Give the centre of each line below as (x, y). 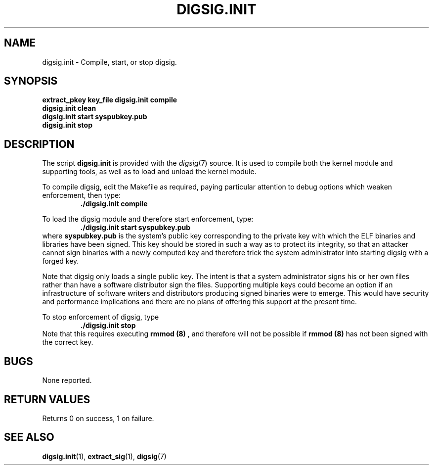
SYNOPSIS (31, 81)
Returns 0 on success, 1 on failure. (98, 418)
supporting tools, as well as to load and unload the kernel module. (149, 172)
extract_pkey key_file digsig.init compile (110, 100)
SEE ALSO (29, 437)
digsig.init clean (69, 108)
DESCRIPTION (39, 144)
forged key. (61, 261)
